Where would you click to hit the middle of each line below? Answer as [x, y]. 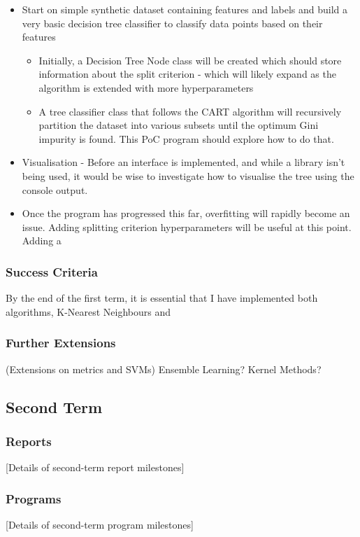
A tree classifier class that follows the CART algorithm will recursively [190, 111]
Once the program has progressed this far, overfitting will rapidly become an [186, 213]
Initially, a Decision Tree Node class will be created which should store [190, 60]
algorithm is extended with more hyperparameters [146, 87]
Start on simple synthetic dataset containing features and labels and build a [185, 9]
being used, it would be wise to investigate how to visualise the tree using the [188, 175]
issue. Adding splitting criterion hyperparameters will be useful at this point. [187, 226]
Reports [29, 441]
